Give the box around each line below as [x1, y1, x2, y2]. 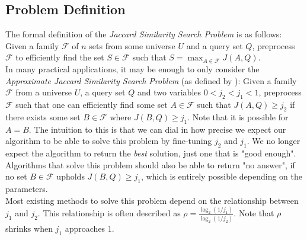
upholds [56, 170, 85, 183]
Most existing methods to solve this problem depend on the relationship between [5, 194, 299, 206]
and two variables [137, 86, 202, 98]
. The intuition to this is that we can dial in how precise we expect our [28, 123, 286, 135]
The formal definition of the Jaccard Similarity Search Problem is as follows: [5, 28, 282, 40]
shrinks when [5, 222, 53, 234]
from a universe [15, 86, 72, 98]
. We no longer [247, 135, 300, 147]
